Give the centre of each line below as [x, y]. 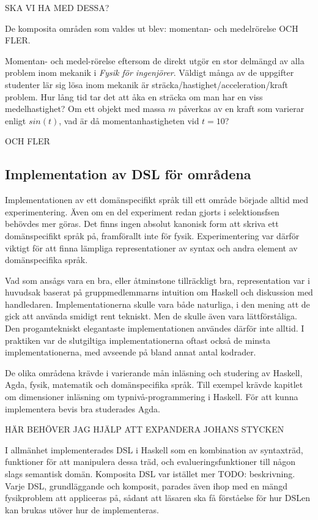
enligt [16, 120]
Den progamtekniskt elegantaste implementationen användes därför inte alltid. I [155, 328]
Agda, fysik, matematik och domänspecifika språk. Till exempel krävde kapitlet [154, 384]
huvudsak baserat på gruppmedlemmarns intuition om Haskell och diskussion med [159, 292]
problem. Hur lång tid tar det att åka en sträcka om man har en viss [134, 96]
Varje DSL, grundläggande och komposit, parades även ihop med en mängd [146, 485]
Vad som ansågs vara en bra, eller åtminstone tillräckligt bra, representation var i [157, 280]
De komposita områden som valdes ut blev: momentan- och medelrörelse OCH [152, 28]
